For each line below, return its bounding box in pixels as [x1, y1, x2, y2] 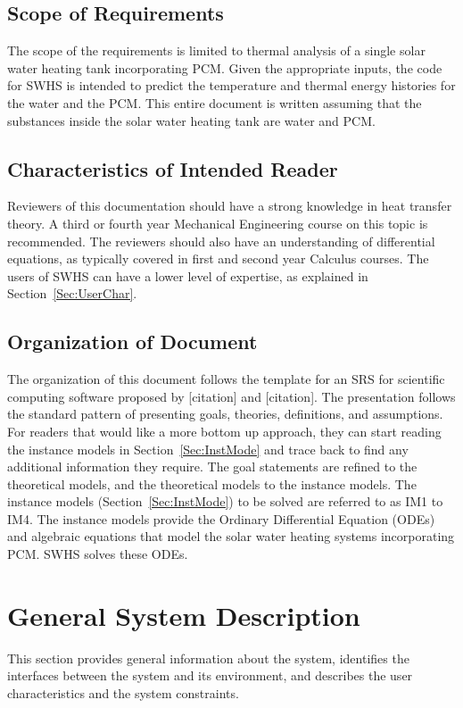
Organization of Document [7, 328, 258, 355]
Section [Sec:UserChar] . [7, 284, 137, 303]
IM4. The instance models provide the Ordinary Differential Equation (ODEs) [7, 509, 435, 528]
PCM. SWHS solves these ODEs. [7, 545, 188, 563]
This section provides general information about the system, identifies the [7, 648, 409, 667]
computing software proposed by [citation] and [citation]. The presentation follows [7, 387, 456, 405]
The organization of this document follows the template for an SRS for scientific [7, 370, 445, 388]
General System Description [7, 596, 360, 633]
